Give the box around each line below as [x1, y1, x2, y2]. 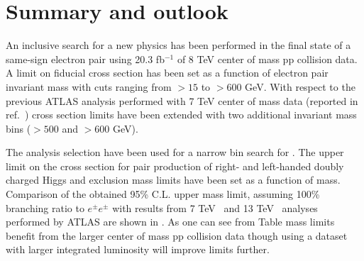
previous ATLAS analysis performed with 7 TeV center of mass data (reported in [6, 93, 358, 108]
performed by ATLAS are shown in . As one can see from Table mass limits [6, 214, 335, 229]
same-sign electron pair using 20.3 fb [6, 51, 165, 66]
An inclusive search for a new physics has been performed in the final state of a [6, 38, 351, 52]
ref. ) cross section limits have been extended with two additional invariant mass [6, 107, 357, 122]
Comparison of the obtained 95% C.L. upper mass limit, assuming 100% [6, 187, 320, 201]
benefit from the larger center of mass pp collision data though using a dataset [6, 228, 348, 243]
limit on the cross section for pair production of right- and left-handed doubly [6, 158, 344, 173]
